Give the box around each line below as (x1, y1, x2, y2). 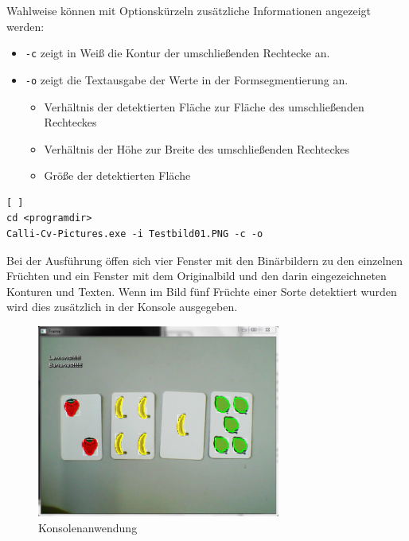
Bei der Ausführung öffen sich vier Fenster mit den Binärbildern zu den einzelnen (6, 251, 403, 268)
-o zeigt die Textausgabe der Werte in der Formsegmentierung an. (25, 71, 349, 88)
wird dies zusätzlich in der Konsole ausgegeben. (6, 298, 238, 315)
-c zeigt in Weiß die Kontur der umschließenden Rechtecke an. (25, 45, 330, 61)
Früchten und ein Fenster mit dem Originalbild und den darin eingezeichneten (6, 267, 387, 284)
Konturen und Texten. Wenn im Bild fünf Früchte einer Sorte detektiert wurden (6, 282, 397, 299)
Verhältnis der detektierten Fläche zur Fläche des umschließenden (44, 98, 364, 115)
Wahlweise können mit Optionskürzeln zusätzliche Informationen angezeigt (6, 2, 372, 18)
